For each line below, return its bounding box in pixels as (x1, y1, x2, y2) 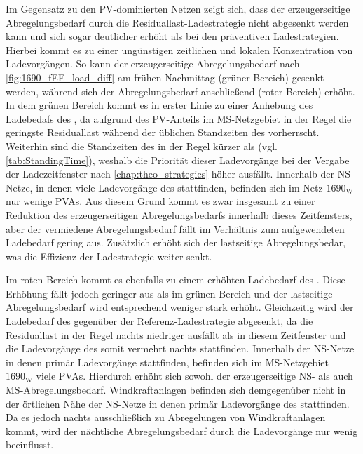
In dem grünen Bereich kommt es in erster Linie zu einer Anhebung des (6, 98, 313, 112)
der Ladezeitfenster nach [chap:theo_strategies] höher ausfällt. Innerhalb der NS (6, 166, 350, 181)
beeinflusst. (6, 437, 54, 452)
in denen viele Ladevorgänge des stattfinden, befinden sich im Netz (36, 180, 323, 194)
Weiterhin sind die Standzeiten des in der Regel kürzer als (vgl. (6, 138, 278, 153)
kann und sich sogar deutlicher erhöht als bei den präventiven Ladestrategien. (6, 29, 339, 44)
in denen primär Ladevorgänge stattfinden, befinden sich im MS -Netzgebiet (6, 354, 329, 369)
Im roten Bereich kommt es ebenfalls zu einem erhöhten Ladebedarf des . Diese (6, 272, 345, 287)
